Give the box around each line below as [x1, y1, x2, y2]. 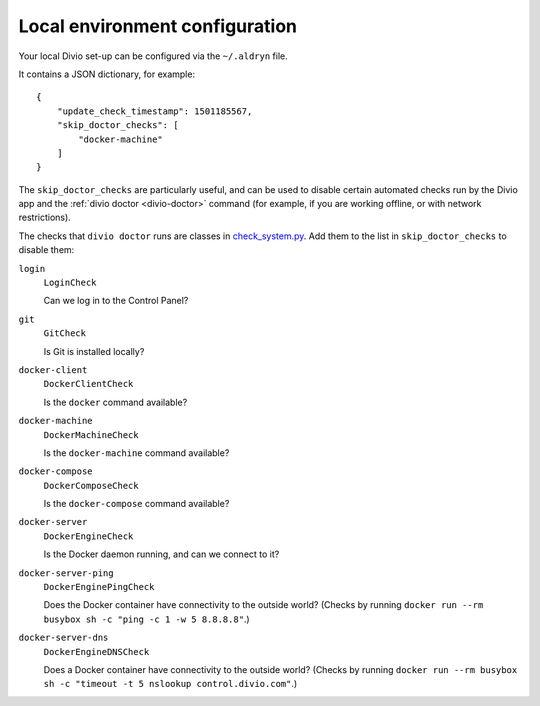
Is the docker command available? [43, 396, 188, 408]
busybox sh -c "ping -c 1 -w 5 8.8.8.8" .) [43, 613, 250, 625]
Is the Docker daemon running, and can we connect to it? [43, 548, 280, 560]
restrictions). [18, 211, 72, 224]
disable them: [18, 244, 75, 256]
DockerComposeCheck [43, 480, 139, 491]
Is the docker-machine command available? [43, 446, 230, 459]
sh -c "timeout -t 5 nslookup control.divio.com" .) [43, 678, 298, 690]
